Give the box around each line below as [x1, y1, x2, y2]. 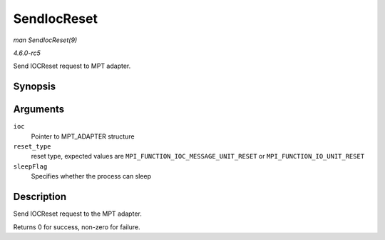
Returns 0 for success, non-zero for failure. [13, 222, 140, 231]
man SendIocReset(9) [13, 36, 78, 44]
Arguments [13, 104, 65, 116]
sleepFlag [13, 162, 48, 171]
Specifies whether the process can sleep [31, 172, 152, 181]
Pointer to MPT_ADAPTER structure [31, 132, 135, 141]
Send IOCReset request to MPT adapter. [13, 61, 131, 71]
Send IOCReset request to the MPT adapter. [13, 209, 142, 218]
